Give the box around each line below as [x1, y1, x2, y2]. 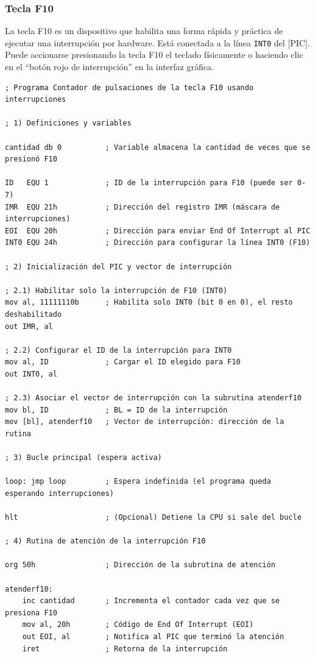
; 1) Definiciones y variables [5, 119, 132, 128]
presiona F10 [5, 608, 57, 617]
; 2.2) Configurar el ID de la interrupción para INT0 [5, 345, 232, 355]
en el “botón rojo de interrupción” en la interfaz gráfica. [5, 60, 214, 73]
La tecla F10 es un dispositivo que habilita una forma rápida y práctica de [5, 24, 283, 37]
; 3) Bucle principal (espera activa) [5, 453, 162, 462]
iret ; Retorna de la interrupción [22, 644, 228, 653]
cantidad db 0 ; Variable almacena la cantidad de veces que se [5, 143, 311, 152]
